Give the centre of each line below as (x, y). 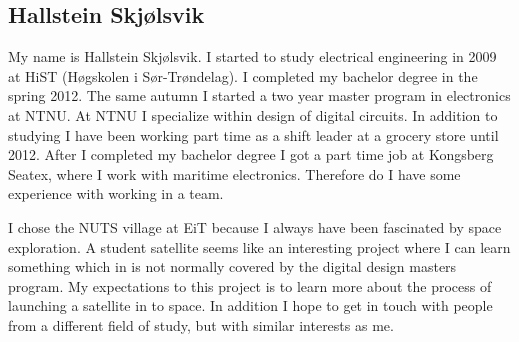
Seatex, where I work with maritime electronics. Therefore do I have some (234, 173)
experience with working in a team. (116, 193)
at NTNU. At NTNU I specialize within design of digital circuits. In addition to (253, 114)
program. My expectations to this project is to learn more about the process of (250, 285)
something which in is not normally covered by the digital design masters (232, 266)
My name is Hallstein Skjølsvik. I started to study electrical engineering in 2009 (252, 56)
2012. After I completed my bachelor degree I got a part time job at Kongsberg (251, 154)
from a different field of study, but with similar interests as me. (201, 324)
